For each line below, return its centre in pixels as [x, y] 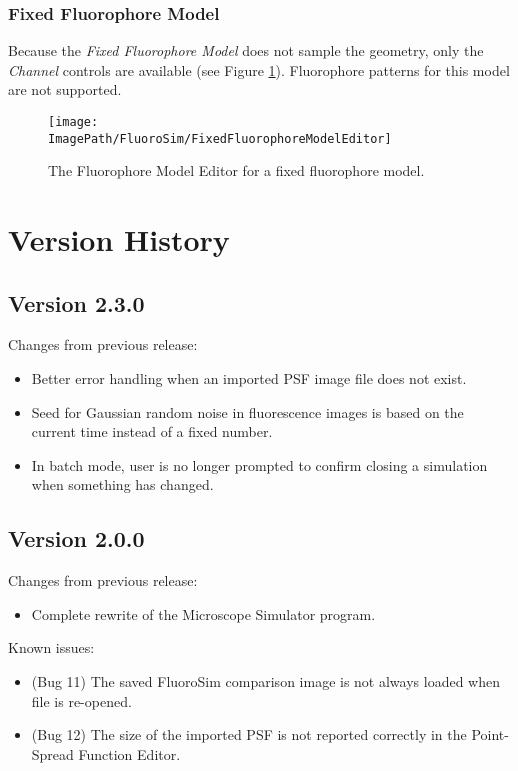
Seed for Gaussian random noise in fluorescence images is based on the [247, 411]
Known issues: [51, 647]
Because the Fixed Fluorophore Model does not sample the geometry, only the [246, 50]
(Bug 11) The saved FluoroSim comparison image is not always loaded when [265, 681]
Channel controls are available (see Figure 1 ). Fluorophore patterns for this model [259, 69]
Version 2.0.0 [76, 538]
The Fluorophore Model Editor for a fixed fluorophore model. [236, 170]
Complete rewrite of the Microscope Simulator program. [203, 613]
